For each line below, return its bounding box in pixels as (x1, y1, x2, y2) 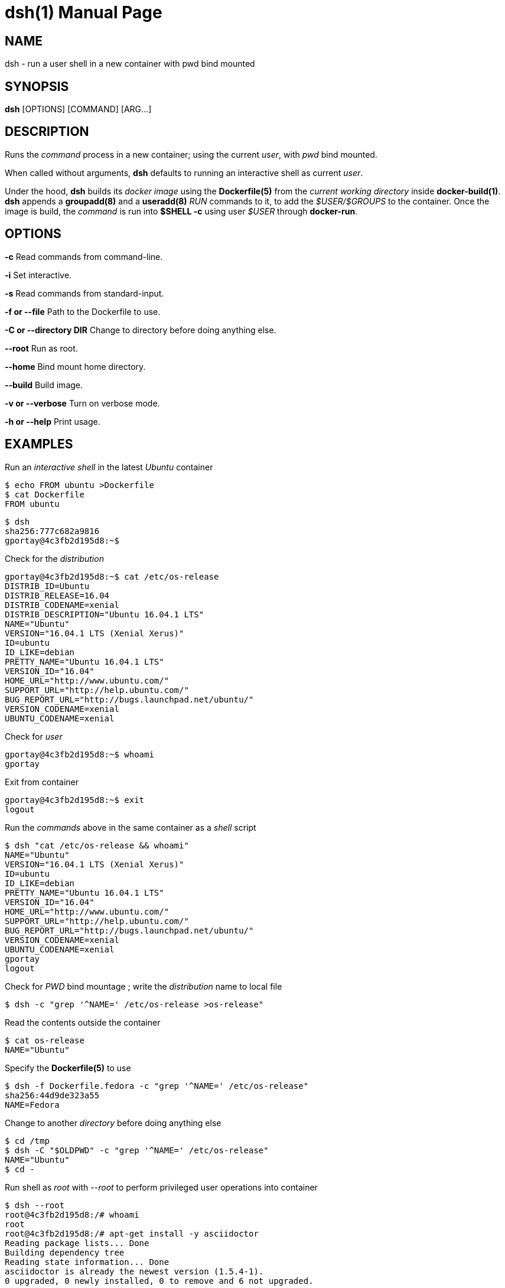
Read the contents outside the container (5, 1017, 161, 1027)
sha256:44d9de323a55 (5, 1090, 100, 1100)
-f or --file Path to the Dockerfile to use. (5, 306, 161, 317)
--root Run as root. (5, 343, 78, 353)
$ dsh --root (5, 1200, 65, 1210)
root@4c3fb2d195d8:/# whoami (5, 1209, 139, 1219)
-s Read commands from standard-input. (5, 288, 164, 298)
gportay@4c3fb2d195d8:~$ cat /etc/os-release (5, 571, 219, 581)
